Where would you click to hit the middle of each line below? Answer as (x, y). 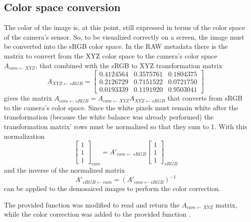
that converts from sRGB (205, 98)
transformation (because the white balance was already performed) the (109, 117)
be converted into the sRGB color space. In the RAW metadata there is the (116, 46)
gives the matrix (28, 98)
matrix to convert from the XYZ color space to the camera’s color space (111, 55)
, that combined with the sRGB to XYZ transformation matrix (129, 65)
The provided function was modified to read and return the (92, 204)
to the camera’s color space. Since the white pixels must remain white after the (121, 107)
